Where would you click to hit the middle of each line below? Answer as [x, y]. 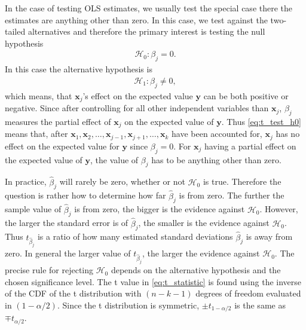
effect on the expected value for [62, 146]
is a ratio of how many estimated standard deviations [135, 236]
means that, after [36, 134]
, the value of [114, 159]
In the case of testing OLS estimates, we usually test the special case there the [149, 8]
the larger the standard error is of [67, 223]
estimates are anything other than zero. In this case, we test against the [136, 19]
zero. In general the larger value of [68, 253]
